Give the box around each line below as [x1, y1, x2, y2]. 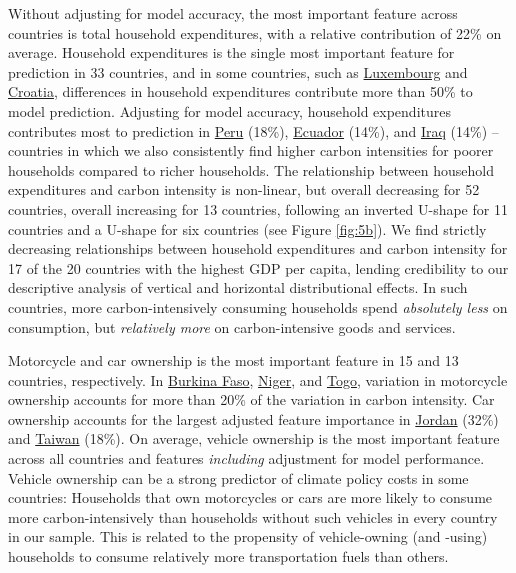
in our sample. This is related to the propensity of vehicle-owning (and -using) [8, 526, 488, 547]
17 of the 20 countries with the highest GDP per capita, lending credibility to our [8, 257, 509, 278]
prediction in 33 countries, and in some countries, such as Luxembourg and [8, 61, 468, 82]
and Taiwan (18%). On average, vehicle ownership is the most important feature [8, 428, 500, 449]
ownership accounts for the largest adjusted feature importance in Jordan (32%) [8, 408, 499, 429]
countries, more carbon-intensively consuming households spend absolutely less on [8, 296, 508, 317]
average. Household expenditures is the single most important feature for [8, 42, 455, 63]
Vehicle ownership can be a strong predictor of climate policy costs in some [8, 467, 469, 488]
